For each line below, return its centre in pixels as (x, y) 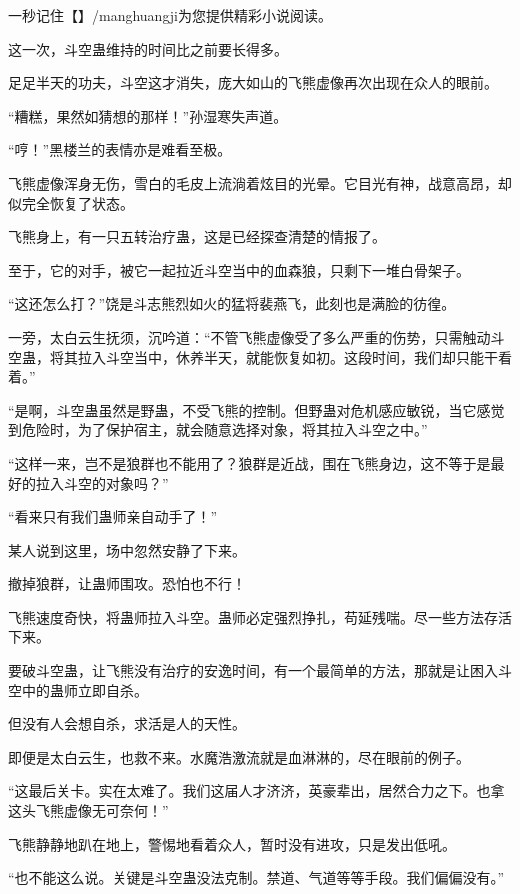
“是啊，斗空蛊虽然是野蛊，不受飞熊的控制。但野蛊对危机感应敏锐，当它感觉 (256, 409)
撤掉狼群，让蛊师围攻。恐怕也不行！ (127, 583)
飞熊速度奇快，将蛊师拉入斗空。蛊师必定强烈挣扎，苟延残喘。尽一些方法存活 (260, 616)
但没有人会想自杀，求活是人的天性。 (127, 723)
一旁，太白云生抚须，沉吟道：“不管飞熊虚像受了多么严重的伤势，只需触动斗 (256, 336)
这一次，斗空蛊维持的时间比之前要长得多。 (148, 48)
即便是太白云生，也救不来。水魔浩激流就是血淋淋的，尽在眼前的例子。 (239, 756)
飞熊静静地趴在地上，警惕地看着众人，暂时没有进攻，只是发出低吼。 (232, 843)
